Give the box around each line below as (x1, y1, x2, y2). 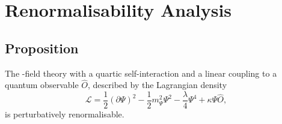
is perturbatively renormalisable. (5, 108, 124, 120)
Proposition (5, 38, 79, 57)
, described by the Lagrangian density (87, 78, 227, 91)
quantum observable (5, 78, 79, 91)
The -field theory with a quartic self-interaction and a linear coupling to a (5, 66, 277, 79)
